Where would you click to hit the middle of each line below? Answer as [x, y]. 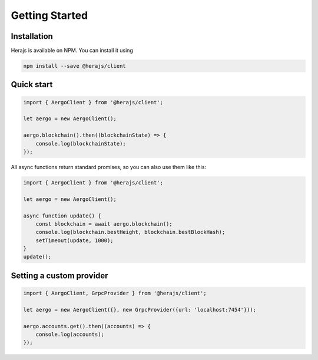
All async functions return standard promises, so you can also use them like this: [108, 167]
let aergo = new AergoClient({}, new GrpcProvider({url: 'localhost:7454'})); [140, 310]
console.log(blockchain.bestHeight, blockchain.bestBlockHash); [130, 232]
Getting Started [49, 15]
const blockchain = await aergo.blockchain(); [104, 224]
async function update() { [62, 216]
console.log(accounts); [70, 335]
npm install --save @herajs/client [74, 66]
